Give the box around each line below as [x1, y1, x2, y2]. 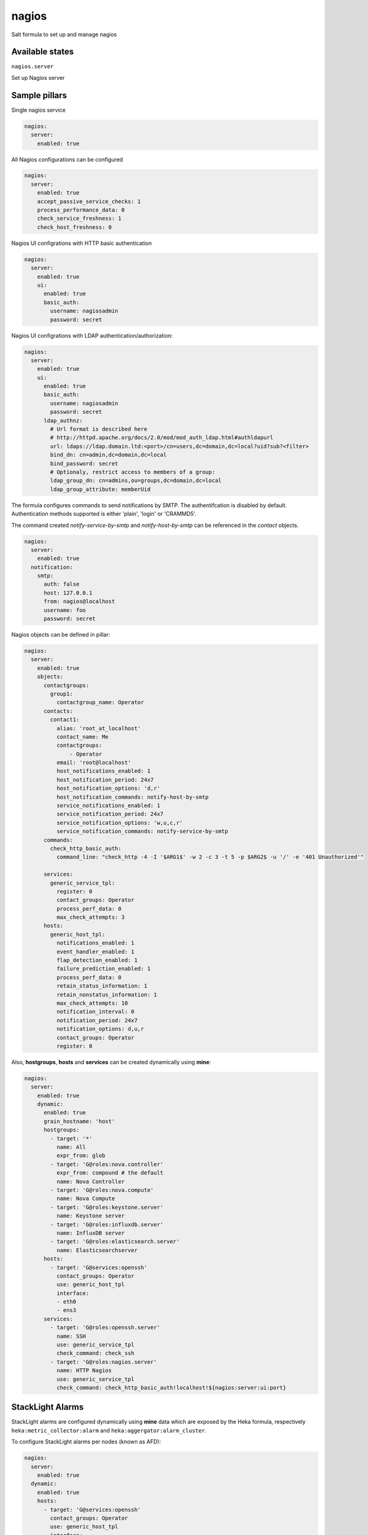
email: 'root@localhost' [56, 759, 131, 766]
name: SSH [56, 1332, 86, 1340]
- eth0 [56, 1299, 77, 1305]
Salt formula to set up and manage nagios [11, 31, 117, 38]
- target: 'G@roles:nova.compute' [50, 1187, 154, 1194]
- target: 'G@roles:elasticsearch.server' [50, 1238, 180, 1245]
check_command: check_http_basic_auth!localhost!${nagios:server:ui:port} [56, 1384, 286, 1391]
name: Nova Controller [56, 1178, 125, 1185]
